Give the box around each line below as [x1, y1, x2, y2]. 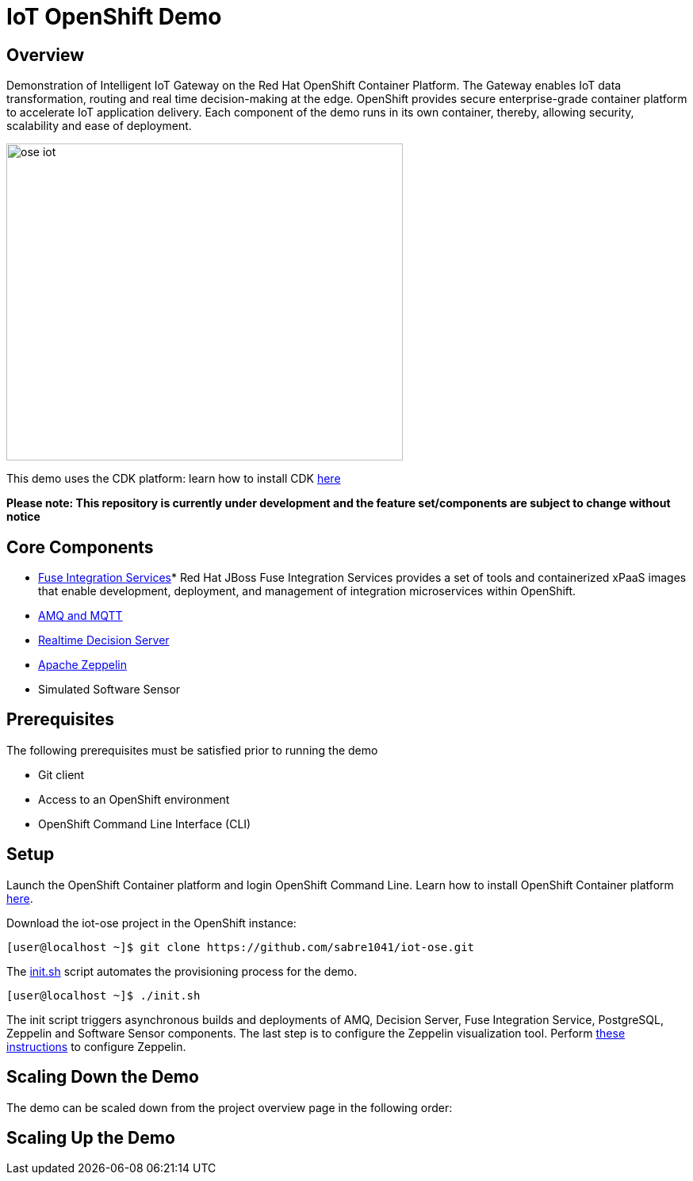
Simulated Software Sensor [38, 682, 181, 697]
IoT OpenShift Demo [6, 3, 222, 30]
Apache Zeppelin [38, 658, 127, 672]
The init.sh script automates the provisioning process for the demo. [6, 964, 358, 978]
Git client [38, 767, 85, 782]
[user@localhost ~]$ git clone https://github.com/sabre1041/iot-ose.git [6, 940, 475, 954]
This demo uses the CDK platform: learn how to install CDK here [6, 472, 341, 486]
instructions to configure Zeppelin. [6, 1039, 186, 1053]
